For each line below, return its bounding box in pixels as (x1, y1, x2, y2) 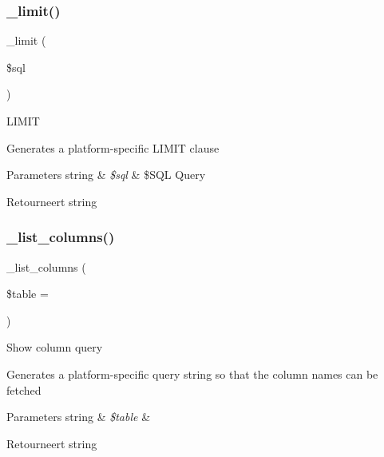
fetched (6, 381, 42, 398)
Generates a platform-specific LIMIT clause (6, 139, 220, 156)
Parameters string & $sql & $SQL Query (6, 166, 206, 183)
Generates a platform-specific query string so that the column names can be (6, 365, 378, 382)
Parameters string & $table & (6, 408, 151, 425)
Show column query (6, 339, 103, 356)
